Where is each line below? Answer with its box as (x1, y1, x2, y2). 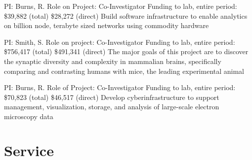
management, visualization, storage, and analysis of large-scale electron (4, 101, 219, 112)
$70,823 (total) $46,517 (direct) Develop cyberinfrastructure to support (4, 92, 219, 102)
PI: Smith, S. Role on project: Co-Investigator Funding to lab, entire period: (4, 36, 235, 47)
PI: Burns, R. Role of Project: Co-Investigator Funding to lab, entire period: (4, 82, 236, 93)
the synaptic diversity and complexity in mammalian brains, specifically (4, 56, 221, 66)
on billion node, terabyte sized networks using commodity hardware (4, 20, 209, 31)
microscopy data (4, 111, 53, 121)
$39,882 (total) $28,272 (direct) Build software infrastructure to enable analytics (4, 10, 248, 21)
